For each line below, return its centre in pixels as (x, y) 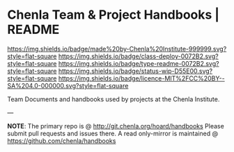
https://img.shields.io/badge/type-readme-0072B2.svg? (139, 63)
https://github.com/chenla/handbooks (62, 141)
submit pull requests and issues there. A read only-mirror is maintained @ (112, 133)
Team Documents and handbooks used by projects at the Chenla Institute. (114, 99)
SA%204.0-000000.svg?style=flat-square (68, 85)
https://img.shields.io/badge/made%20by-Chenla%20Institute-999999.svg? (117, 49)
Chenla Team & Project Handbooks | (113, 15)
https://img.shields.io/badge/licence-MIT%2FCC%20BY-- (141, 78)
